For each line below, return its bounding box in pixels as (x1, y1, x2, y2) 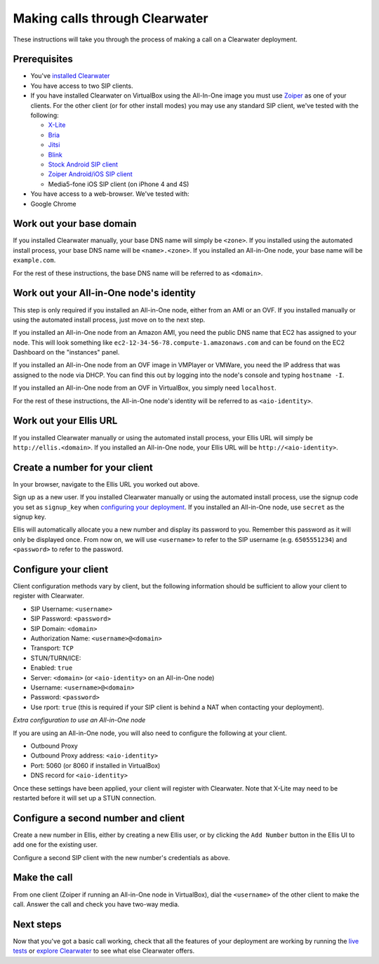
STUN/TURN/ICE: (30, 654, 81, 662)
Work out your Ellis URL (13, 415, 118, 427)
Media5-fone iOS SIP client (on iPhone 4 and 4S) (48, 180, 189, 188)
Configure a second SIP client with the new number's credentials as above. (13, 853, 231, 861)
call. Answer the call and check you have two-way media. (13, 899, 180, 909)
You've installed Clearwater (30, 72, 110, 80)
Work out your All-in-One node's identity (13, 287, 196, 299)
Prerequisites (13, 53, 73, 65)
